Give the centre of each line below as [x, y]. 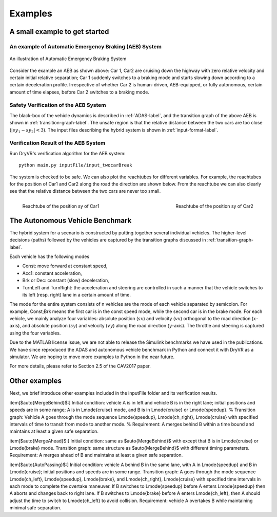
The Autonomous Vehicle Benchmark [71, 220]
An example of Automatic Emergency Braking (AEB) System [85, 46]
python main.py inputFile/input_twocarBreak [76, 165]
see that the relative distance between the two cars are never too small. [85, 191]
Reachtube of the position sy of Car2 [214, 206]
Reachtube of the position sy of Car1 [61, 206]
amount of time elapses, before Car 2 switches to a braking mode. [80, 92]
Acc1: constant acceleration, [52, 273]
